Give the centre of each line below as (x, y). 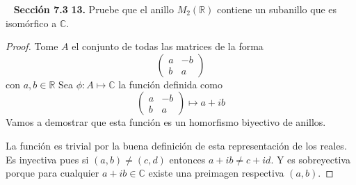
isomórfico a (31, 23)
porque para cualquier (52, 173)
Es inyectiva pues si (47, 159)
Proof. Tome (32, 46)
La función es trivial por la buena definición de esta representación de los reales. (176, 145)
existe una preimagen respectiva (216, 173)
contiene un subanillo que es (277, 9)
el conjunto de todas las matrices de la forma (168, 46)
